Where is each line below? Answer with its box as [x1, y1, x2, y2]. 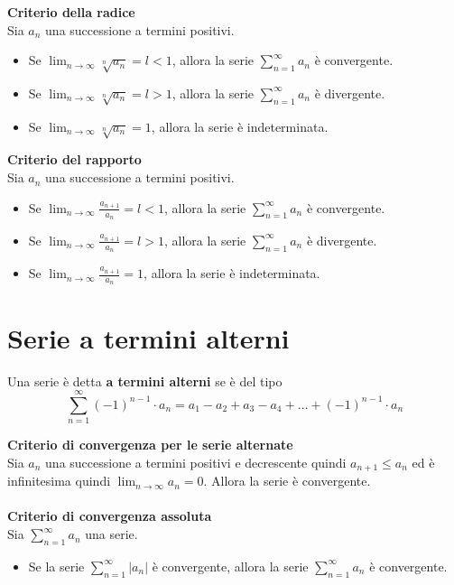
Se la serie [28, 556, 85, 575]
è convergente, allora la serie [152, 556, 309, 575]
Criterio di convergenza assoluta [7, 506, 212, 525]
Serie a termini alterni [7, 319, 290, 356]
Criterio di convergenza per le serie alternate [7, 435, 293, 454]
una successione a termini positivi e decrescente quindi [45, 452, 347, 471]
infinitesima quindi [7, 471, 111, 490]
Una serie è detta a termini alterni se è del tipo [7, 371, 283, 390]
